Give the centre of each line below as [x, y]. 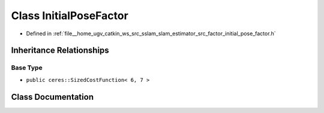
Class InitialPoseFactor [70, 16]
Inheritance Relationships [60, 51]
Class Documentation [52, 97]
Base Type [27, 68]
